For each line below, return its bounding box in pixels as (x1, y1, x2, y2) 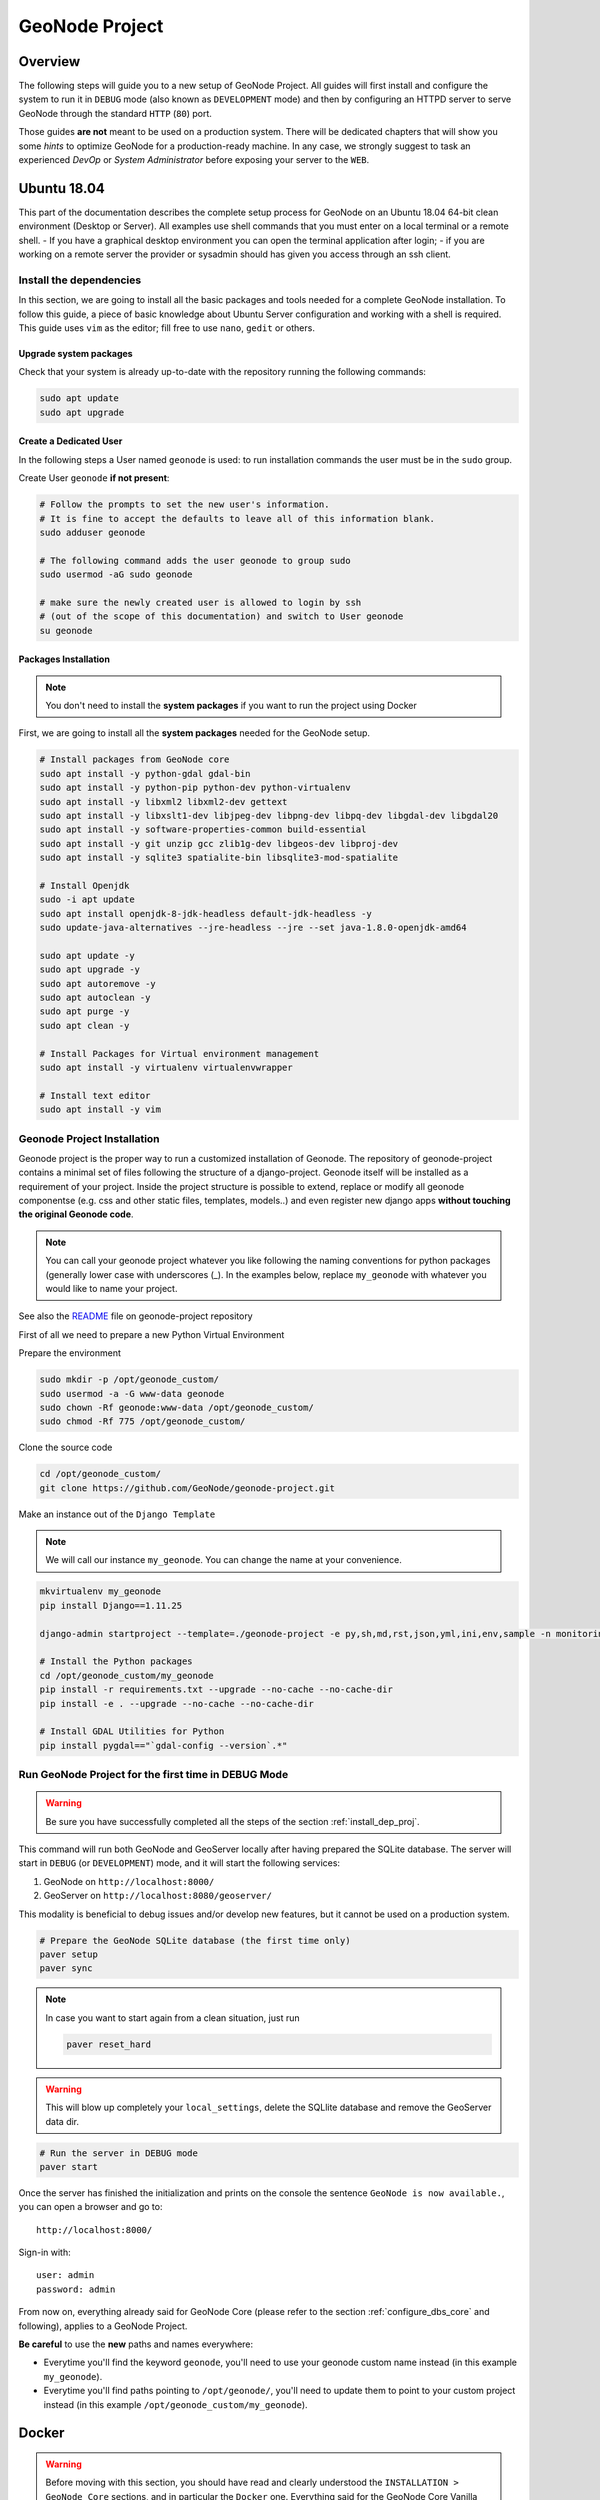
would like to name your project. (45, 1283, 178, 1295)
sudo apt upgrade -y (39, 964, 140, 975)
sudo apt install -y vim (39, 1104, 162, 1115)
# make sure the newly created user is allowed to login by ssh (39, 596, 362, 608)
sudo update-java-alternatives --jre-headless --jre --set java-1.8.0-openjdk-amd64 (39, 922, 467, 934)
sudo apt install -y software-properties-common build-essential (39, 824, 367, 835)
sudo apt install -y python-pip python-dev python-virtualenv (39, 782, 351, 794)
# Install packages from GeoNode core (39, 754, 230, 765)
